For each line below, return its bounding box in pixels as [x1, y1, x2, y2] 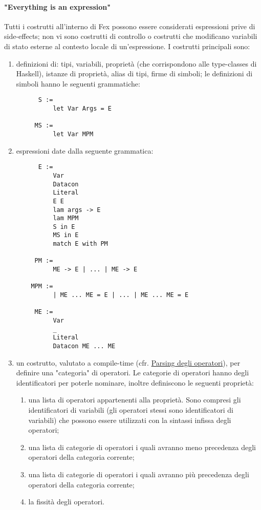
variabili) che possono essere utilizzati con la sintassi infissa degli [28, 414, 231, 425]
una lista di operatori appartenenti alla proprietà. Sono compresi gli [28, 394, 241, 405]
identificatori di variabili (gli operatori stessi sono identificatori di [28, 405, 233, 415]
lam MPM [53, 215, 79, 222]
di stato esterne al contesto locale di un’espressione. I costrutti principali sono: [4, 40, 250, 51]
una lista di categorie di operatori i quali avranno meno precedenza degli [28, 441, 256, 452]
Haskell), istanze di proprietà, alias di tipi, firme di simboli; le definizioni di [16, 68, 253, 79]
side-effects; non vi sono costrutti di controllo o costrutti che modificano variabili [4, 31, 257, 41]
